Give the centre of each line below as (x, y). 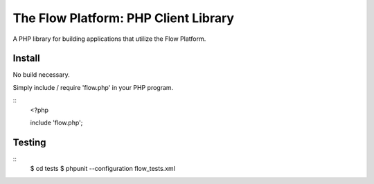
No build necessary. (42, 75)
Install (27, 58)
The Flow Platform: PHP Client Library (124, 18)
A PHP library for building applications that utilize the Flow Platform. (109, 39)
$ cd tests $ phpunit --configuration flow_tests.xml (103, 169)
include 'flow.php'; (56, 123)
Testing (29, 142)
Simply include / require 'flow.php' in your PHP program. (93, 87)
